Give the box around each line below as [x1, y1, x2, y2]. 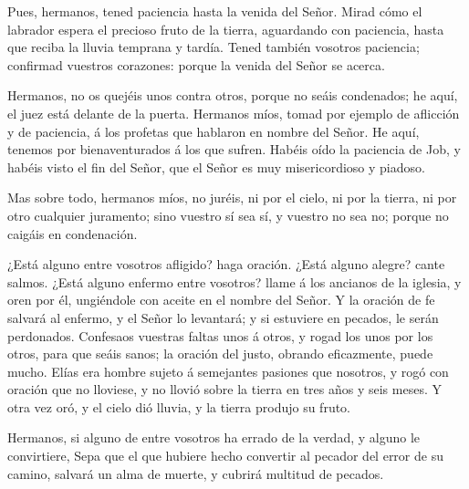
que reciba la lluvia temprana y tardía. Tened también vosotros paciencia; [7, 37, 420, 57]
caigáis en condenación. [7, 224, 138, 243]
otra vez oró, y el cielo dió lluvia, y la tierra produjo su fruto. [7, 397, 351, 416]
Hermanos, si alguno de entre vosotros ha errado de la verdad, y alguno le [7, 428, 421, 447]
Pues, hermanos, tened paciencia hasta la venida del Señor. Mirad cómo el [7, 2, 422, 20]
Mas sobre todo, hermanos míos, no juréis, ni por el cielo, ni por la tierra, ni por [7, 188, 457, 207]
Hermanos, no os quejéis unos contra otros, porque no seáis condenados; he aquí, [7, 86, 458, 105]
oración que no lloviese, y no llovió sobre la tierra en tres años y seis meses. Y [7, 380, 442, 399]
